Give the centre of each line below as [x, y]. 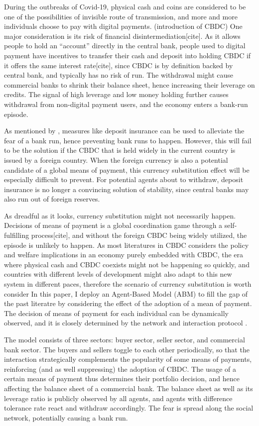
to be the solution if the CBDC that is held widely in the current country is [120, 150]
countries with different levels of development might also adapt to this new [118, 274]
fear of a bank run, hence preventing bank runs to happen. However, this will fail [128, 140]
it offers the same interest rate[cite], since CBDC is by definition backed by [119, 65]
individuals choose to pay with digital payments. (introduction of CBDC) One [123, 26]
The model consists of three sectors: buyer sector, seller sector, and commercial [125, 339]
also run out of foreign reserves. [52, 199]
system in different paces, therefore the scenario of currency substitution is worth [128, 284]
